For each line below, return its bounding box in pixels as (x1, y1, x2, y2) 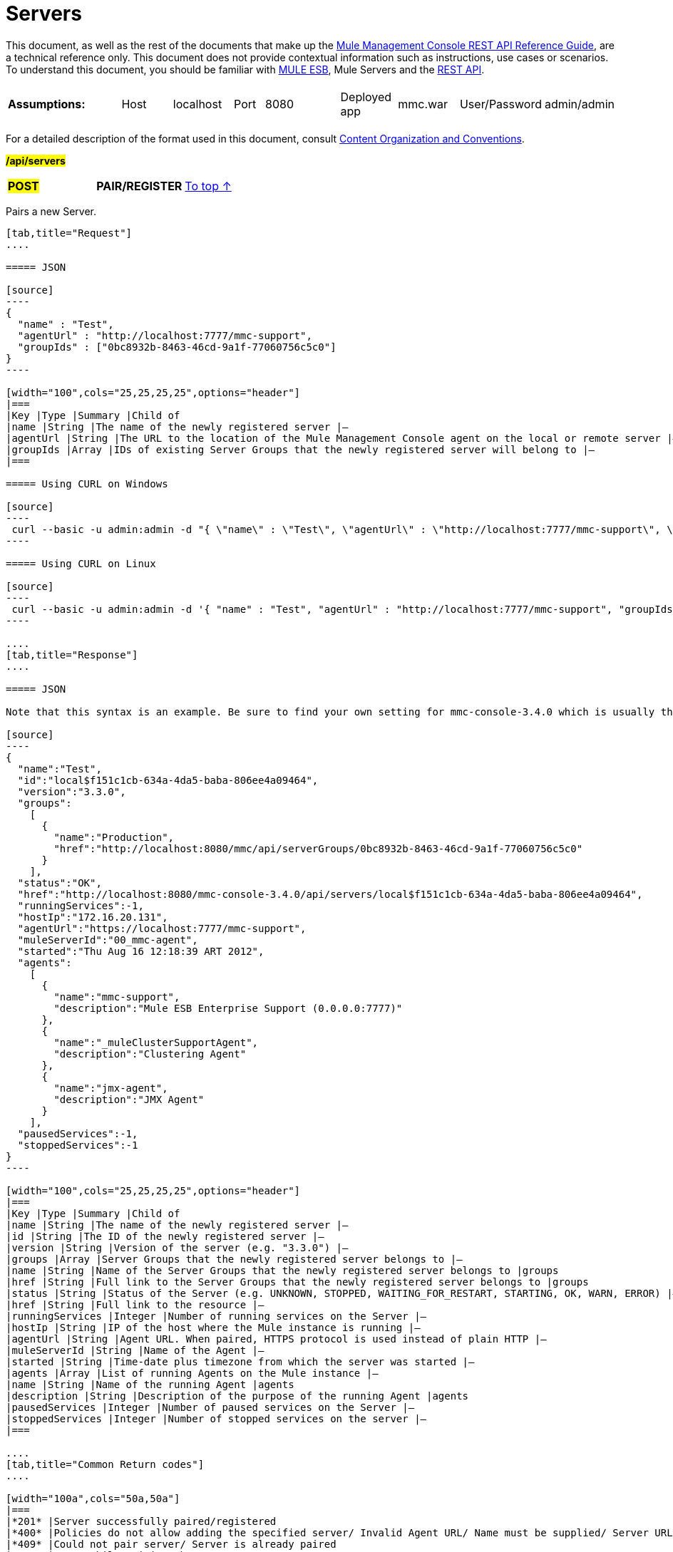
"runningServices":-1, (17, 899, 144, 911)
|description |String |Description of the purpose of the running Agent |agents (6, 1390, 469, 1402)
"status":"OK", (17, 876, 102, 889)
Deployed (340, 89, 392, 104)
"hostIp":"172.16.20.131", (17, 911, 168, 923)
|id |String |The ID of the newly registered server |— (6, 1230, 324, 1242)
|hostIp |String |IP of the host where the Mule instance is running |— (6, 1321, 421, 1333)
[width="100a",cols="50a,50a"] (6, 1492, 180, 1504)
